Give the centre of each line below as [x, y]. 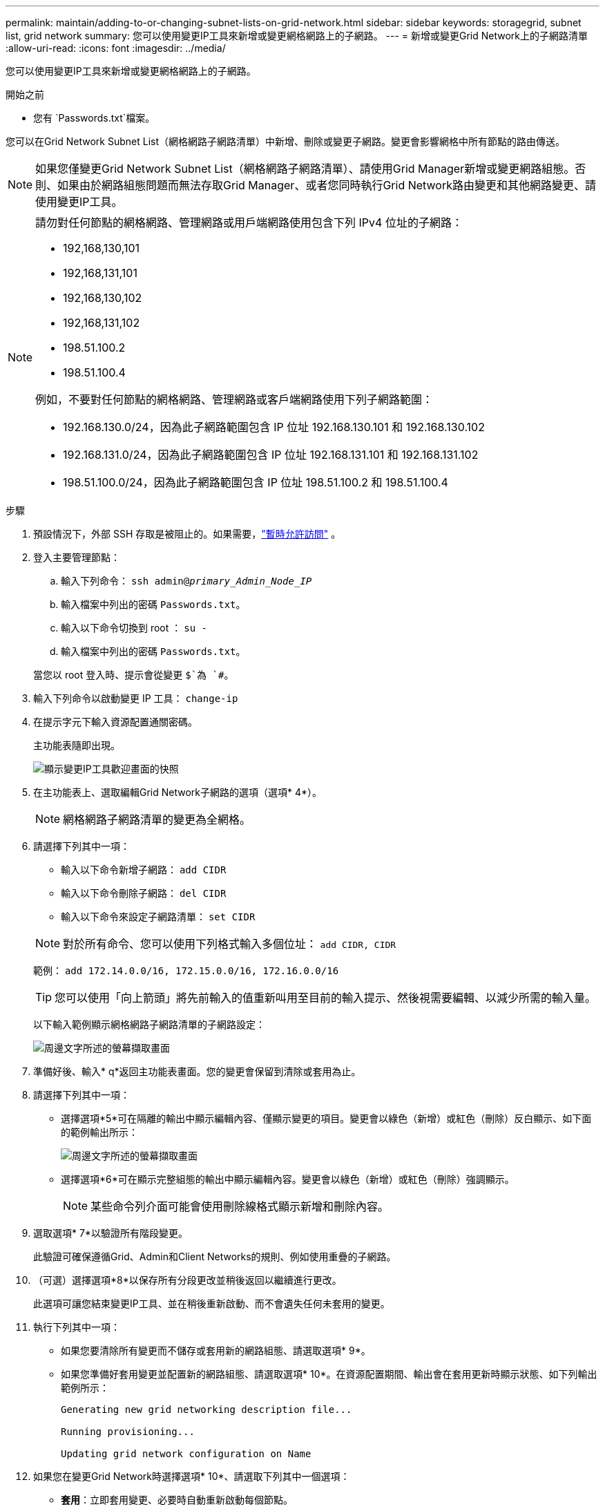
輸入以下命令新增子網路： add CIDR [144, 870]
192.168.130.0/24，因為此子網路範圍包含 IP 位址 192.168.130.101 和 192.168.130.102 [274, 427]
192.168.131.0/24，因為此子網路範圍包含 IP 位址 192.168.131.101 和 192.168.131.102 [271, 455]
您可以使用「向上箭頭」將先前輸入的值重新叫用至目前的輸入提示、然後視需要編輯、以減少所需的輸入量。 [326, 998]
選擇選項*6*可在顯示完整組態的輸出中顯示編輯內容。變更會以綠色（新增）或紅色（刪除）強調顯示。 [288, 1179]
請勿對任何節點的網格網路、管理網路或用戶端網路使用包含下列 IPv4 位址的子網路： [249, 222]
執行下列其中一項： [77, 1327]
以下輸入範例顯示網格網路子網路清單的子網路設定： [149, 1024]
